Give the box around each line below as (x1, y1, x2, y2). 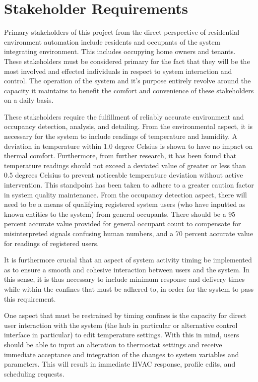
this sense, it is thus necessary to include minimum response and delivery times (4, 274, 245, 284)
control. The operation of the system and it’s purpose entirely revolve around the (4, 75, 251, 86)
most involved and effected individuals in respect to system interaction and (4, 65, 232, 76)
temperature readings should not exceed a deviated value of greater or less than (4, 160, 246, 170)
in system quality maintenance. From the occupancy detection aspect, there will (4, 189, 247, 199)
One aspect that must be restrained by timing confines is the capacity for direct (4, 310, 247, 320)
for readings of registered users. (4, 238, 99, 248)
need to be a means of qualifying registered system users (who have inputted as (4, 199, 246, 209)
